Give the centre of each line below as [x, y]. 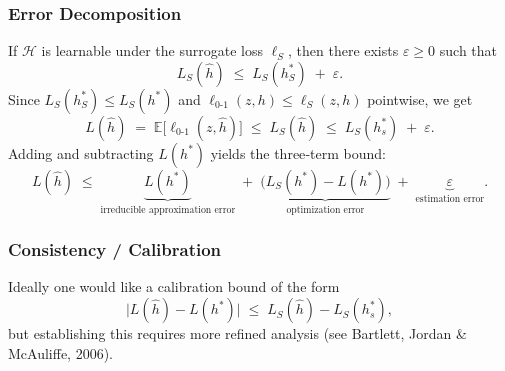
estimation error [450, 198]
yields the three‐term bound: [298, 152]
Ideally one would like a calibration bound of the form [174, 286]
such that [468, 50]
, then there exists [343, 50]
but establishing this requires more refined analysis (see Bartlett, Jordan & [237, 333]
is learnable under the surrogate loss [152, 50]
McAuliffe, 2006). [60, 352]
